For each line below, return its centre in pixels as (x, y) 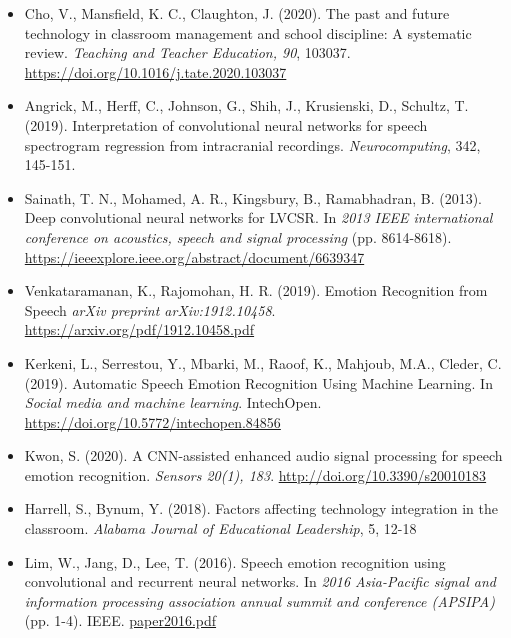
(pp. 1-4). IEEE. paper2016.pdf (120, 620)
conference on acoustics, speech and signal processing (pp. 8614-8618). (238, 236)
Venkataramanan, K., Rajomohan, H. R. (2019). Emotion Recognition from (256, 290)
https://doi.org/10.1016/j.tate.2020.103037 (155, 71)
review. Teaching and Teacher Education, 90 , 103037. (187, 52)
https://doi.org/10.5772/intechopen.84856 (152, 421)
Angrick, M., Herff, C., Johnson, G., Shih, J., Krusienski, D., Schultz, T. (246, 105)
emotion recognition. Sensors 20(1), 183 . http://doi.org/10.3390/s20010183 (255, 474)
